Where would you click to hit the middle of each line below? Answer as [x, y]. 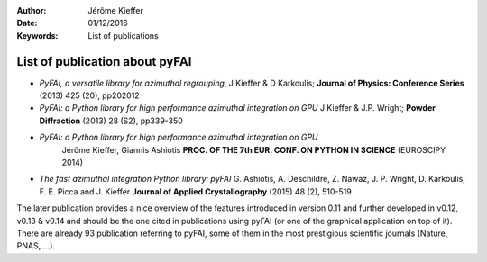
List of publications [123, 35]
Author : [32, 10]
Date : [27, 23]
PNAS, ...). [36, 246]
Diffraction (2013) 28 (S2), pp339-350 [111, 121]
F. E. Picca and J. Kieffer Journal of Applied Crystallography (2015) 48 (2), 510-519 [195, 191]
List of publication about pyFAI [104, 62]
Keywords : [37, 35]
